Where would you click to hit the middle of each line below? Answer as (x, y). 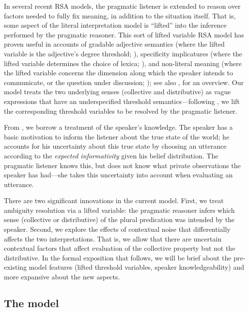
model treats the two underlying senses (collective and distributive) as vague (117, 92)
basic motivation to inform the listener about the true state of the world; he (117, 136)
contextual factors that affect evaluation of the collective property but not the (120, 248)
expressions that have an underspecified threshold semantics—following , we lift (122, 101)
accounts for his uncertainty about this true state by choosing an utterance (115, 146)
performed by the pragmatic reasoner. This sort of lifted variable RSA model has (124, 34)
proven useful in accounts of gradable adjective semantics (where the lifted (114, 44)
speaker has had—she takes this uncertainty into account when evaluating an (118, 175)
